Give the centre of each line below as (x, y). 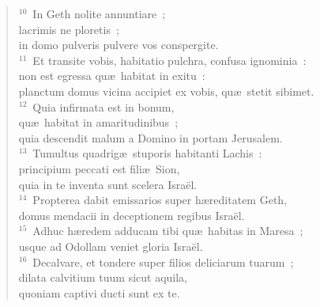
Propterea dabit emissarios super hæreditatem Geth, (160, 200)
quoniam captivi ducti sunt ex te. (99, 292)
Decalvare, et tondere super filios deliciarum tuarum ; (163, 262)
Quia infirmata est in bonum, (104, 106)
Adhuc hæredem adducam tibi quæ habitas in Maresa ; (168, 231)
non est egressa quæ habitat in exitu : (112, 76)
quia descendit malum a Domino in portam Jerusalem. (151, 137)
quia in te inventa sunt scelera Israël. (108, 184)
